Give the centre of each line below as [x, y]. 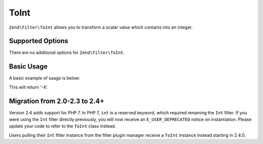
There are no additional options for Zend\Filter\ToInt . [67, 53]
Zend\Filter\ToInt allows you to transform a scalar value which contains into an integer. [101, 27]
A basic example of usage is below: [45, 78]
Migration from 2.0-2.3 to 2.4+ [57, 101]
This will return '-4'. [29, 87]
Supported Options [38, 41]
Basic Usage [28, 66]
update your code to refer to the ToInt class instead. [63, 126]
